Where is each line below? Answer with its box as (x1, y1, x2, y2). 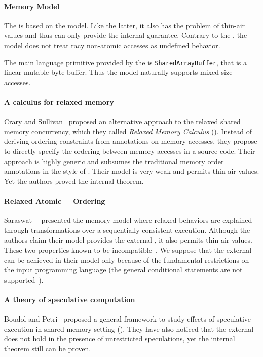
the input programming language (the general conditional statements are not (4, 264, 243, 275)
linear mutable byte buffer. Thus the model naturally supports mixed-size (4, 67, 233, 77)
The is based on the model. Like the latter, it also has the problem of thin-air (4, 20, 245, 30)
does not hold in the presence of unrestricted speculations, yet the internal (4, 333, 235, 344)
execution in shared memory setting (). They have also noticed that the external (4, 323, 254, 334)
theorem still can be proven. (4, 343, 91, 353)
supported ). (4, 274, 44, 285)
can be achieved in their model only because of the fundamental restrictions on (4, 254, 249, 265)
